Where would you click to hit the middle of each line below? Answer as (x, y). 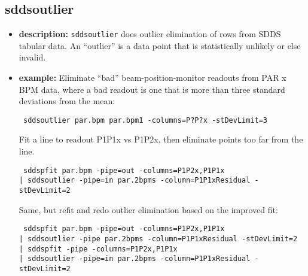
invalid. (32, 57)
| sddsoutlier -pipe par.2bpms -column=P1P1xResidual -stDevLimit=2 (158, 239)
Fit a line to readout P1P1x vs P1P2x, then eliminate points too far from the (161, 139)
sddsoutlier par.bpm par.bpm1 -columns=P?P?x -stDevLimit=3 (145, 120)
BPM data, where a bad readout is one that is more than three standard (152, 89)
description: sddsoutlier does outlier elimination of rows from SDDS (150, 34)
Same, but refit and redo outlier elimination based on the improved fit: (148, 209)
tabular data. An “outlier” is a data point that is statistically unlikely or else (160, 45)
